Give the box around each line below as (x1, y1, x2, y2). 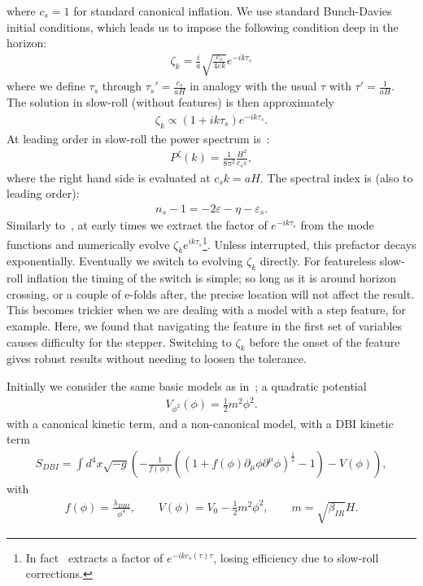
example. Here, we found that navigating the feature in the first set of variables (7, 317, 403, 334)
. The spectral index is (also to (259, 168, 413, 186)
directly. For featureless (259, 252, 377, 269)
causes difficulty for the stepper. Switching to (7, 333, 232, 350)
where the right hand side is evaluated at (7, 168, 211, 186)
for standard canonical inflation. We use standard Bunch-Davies (73, 2, 392, 19)
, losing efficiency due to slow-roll (213, 549, 379, 566)
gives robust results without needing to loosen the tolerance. (7, 350, 307, 367)
